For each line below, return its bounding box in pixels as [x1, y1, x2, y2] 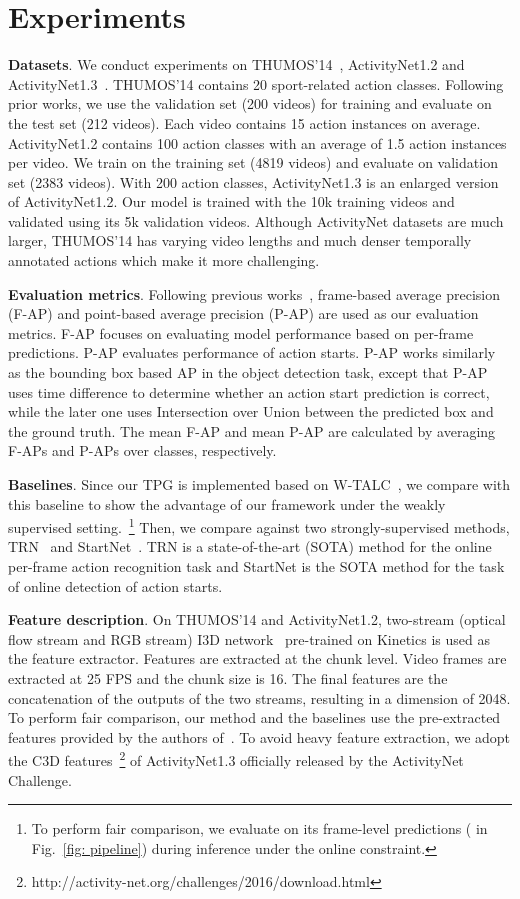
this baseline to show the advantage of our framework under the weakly [8, 493, 446, 514]
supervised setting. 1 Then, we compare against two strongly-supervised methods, [8, 514, 510, 537]
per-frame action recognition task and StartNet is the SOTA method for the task [8, 556, 505, 577]
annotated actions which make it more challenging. [8, 250, 320, 271]
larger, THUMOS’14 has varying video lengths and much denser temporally [8, 230, 472, 251]
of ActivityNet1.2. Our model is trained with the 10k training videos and [8, 191, 455, 212]
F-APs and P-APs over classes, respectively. [8, 440, 277, 461]
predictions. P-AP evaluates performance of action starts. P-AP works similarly [8, 342, 496, 363]
